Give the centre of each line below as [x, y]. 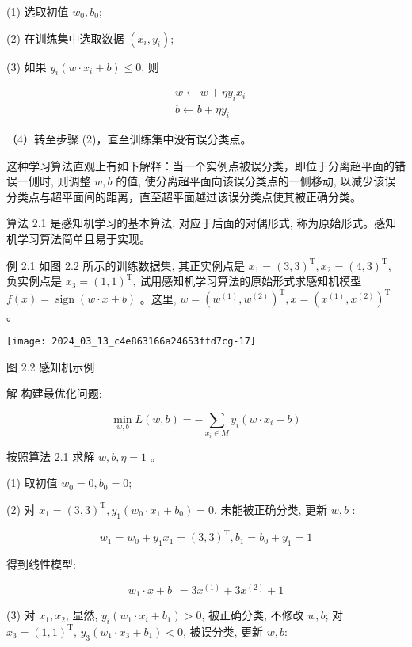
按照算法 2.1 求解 [51, 456]
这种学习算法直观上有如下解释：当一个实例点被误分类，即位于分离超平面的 [200, 165]
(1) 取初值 [32, 483]
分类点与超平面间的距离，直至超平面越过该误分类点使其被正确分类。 [184, 196]
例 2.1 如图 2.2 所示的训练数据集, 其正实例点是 [126, 265]
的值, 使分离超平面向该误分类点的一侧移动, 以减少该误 [256, 181]
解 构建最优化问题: [54, 393]
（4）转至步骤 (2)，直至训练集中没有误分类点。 [129, 139]
